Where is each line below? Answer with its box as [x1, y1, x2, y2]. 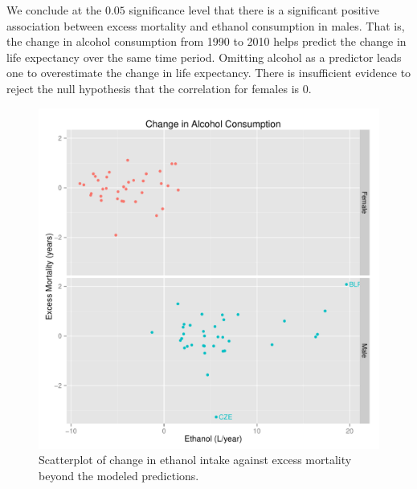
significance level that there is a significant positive [129, 2, 379, 18]
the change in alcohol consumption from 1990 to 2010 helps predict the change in [6, 33, 407, 50]
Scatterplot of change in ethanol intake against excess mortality [39, 451, 352, 468]
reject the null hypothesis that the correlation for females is [6, 79, 300, 96]
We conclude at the [6, 2, 102, 18]
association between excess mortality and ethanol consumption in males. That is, [6, 17, 405, 34]
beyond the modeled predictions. [39, 467, 199, 483]
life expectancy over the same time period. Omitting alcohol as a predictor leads [6, 48, 402, 65]
